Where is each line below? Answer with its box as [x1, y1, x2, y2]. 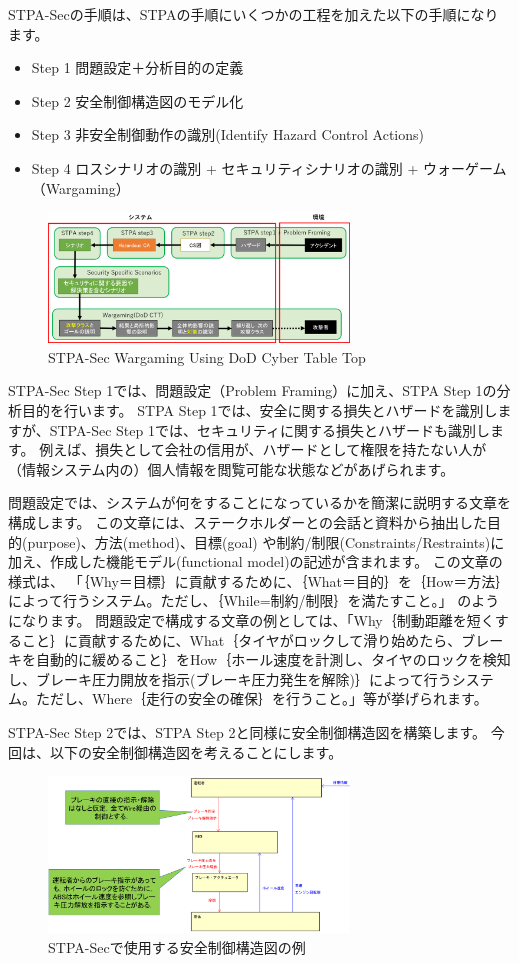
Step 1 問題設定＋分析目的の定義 [31, 57, 244, 78]
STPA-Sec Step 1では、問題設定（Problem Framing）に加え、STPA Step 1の [8, 380, 497, 401]
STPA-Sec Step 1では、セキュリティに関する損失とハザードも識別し [49, 419, 491, 440]
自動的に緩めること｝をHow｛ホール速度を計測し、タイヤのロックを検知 [35, 649, 511, 670]
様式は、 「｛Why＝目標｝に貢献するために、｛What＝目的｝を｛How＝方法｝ [8, 570, 510, 591]
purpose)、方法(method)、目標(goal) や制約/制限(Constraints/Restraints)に [27, 531, 505, 552]
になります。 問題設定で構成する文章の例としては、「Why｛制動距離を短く [8, 609, 495, 630]
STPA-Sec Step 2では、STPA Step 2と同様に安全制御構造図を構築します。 [8, 721, 487, 742]
